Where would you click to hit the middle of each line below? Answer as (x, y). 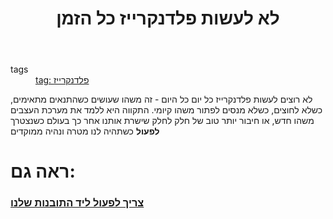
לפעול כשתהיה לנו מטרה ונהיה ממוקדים (85, 131)
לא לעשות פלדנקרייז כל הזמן (168, 18)
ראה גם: (43, 171)
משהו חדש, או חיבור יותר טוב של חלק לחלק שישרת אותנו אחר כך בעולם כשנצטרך (162, 121)
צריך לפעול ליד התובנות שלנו (77, 203)
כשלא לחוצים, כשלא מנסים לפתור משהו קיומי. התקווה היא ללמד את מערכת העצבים (166, 110)
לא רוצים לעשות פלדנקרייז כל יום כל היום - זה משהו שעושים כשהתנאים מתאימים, (161, 99)
